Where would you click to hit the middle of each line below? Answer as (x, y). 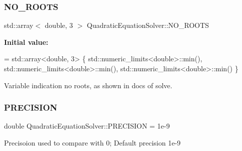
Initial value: (26, 42)
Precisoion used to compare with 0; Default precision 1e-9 (92, 143)
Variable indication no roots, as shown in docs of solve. (88, 85)
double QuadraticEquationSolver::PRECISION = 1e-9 (87, 126)
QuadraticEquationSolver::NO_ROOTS (148, 25)
